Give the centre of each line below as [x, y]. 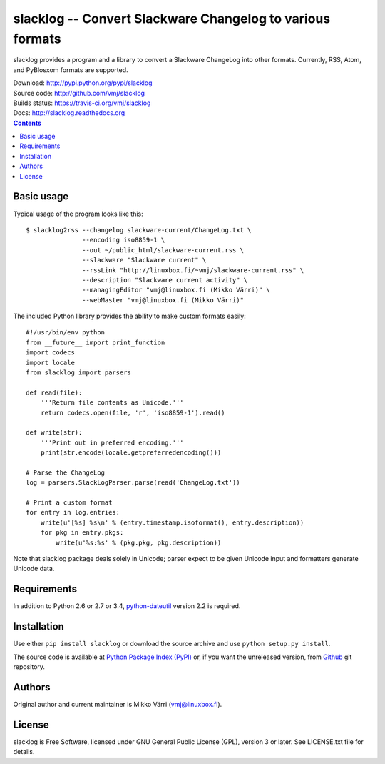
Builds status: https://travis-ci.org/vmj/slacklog [82, 103]
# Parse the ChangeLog [66, 472]
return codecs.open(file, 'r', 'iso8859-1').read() [133, 412]
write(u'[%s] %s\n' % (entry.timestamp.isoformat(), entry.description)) [172, 522]
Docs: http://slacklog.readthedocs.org [69, 113]
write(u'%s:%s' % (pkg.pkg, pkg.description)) [139, 542]
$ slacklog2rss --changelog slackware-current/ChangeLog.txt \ [139, 230]
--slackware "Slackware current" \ [144, 260]
